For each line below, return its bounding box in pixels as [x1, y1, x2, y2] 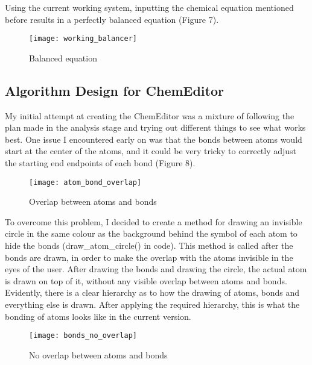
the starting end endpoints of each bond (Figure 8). [5, 157, 196, 169]
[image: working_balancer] [29, 34, 137, 43]
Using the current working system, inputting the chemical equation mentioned [5, 1, 294, 13]
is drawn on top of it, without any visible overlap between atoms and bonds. [5, 274, 287, 287]
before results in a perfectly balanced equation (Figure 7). [5, 13, 219, 25]
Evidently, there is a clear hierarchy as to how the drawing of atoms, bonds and [5, 286, 299, 299]
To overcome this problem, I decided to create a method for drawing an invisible [5, 215, 302, 228]
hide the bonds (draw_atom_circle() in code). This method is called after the [5, 239, 293, 252]
